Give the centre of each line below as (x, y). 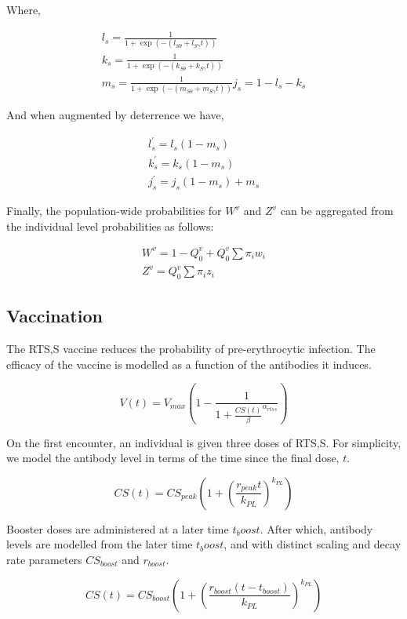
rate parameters (44, 559)
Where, (24, 9)
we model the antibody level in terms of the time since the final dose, (173, 458)
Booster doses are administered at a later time (118, 528)
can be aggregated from (337, 211)
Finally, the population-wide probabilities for (114, 211)
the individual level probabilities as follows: (110, 226)
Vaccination (55, 316)
